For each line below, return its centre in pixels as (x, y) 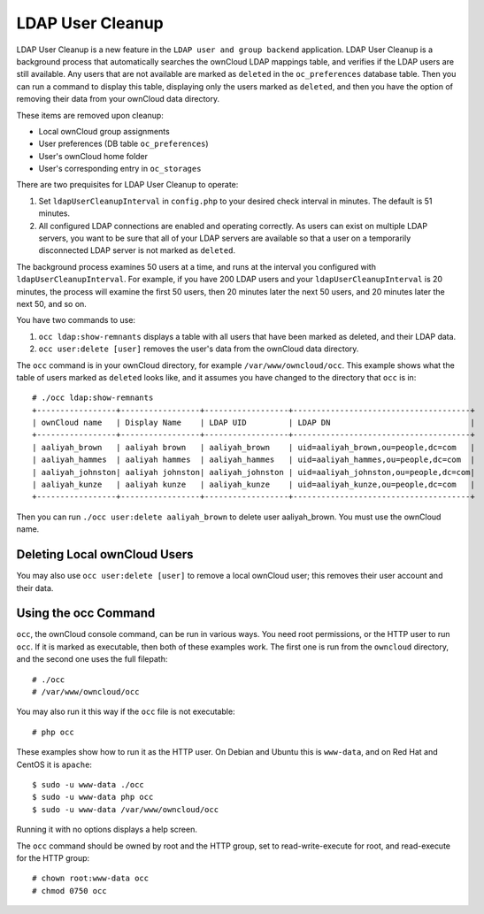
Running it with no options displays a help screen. (107, 830)
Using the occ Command (86, 614)
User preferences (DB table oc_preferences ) (123, 144)
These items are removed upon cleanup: (90, 115)
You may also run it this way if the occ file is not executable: (126, 711)
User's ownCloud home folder (93, 156)
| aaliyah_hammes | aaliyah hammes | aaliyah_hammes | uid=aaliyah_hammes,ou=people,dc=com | (254, 460)
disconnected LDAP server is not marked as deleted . (137, 250)
